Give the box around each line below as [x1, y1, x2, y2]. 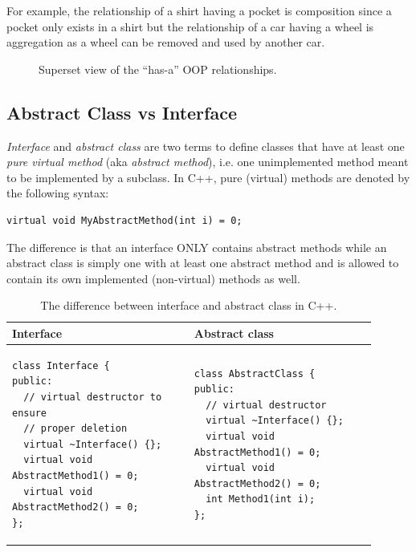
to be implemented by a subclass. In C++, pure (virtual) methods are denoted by [6, 168, 410, 185]
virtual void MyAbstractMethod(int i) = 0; [6, 214, 243, 226]
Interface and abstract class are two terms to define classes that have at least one [6, 137, 405, 154]
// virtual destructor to [23, 391, 162, 403]
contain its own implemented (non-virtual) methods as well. [6, 270, 300, 286]
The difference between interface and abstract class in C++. [40, 297, 337, 314]
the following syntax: [6, 185, 109, 201]
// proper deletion [23, 423, 128, 435]
